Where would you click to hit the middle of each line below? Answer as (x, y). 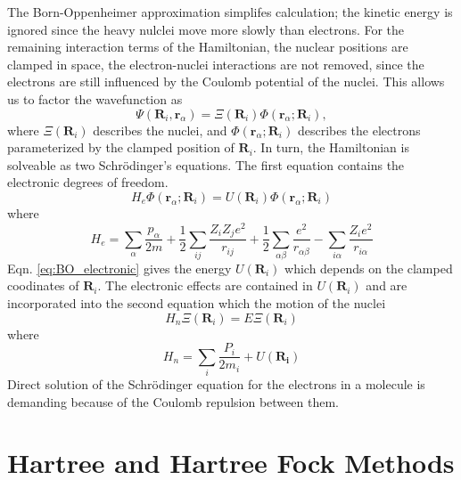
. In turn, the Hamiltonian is (331, 147)
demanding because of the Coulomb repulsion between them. (173, 401)
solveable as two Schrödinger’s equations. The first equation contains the (206, 164)
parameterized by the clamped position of (121, 147)
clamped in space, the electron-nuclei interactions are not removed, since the (216, 64)
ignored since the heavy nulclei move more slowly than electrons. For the (206, 29)
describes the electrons (359, 130)
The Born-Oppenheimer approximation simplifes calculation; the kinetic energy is (230, 12)
